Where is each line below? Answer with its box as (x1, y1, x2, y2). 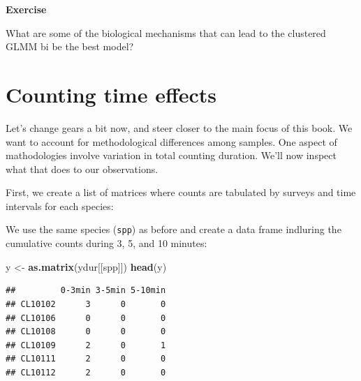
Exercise (6, 2, 47, 16)
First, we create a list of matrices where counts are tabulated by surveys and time (6, 185, 356, 200)
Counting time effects (6, 80, 217, 108)
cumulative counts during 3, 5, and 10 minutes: (6, 236, 207, 251)
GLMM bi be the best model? (6, 39, 134, 54)
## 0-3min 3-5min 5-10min (6, 285, 166, 296)
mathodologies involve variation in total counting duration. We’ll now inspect (6, 148, 337, 163)
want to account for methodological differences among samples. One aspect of (6, 134, 337, 149)
